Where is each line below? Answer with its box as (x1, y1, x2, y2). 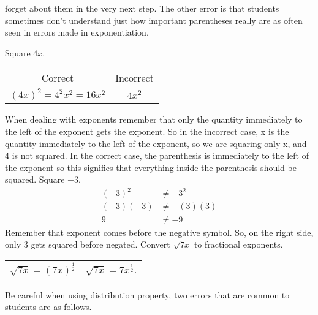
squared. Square (5, 173, 65, 186)
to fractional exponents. (194, 238, 283, 251)
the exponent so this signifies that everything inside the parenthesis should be (5, 161, 297, 173)
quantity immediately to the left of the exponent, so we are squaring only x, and (5, 137, 307, 150)
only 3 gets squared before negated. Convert (5, 238, 170, 251)
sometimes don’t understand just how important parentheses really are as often (5, 13, 303, 26)
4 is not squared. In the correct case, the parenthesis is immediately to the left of (5, 149, 309, 162)
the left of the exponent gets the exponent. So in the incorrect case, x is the (5, 124, 289, 137)
